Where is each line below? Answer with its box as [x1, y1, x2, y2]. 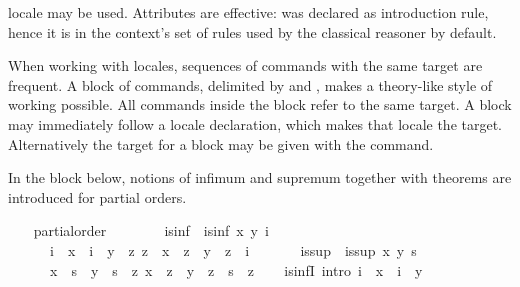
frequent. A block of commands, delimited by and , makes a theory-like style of [8, 74, 493, 95]
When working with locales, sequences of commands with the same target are [8, 55, 483, 76]
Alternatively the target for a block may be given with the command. [8, 133, 434, 154]
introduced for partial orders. [8, 186, 187, 207]
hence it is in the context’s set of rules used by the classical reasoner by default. [8, 21, 497, 42]
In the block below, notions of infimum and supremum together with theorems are [8, 167, 512, 188]
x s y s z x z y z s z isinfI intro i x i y [49, 259, 423, 280]
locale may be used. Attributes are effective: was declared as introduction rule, [8, 2, 489, 22]
